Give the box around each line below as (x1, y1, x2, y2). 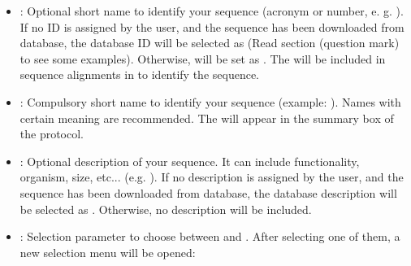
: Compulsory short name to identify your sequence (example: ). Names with (19, 93, 401, 110)
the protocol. (19, 125, 84, 142)
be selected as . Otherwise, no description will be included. (19, 200, 312, 217)
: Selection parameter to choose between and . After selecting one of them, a (19, 228, 400, 245)
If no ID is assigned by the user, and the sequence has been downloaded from (19, 18, 405, 35)
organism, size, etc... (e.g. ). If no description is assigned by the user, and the (19, 168, 404, 185)
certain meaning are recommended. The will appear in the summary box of (19, 109, 394, 126)
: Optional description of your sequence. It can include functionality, (19, 152, 360, 169)
